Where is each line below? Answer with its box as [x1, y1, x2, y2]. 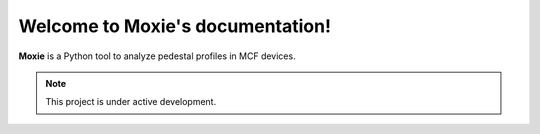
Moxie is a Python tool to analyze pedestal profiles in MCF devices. [18, 50, 296, 62]
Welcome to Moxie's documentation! [18, 15, 332, 37]
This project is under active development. [45, 96, 217, 108]
